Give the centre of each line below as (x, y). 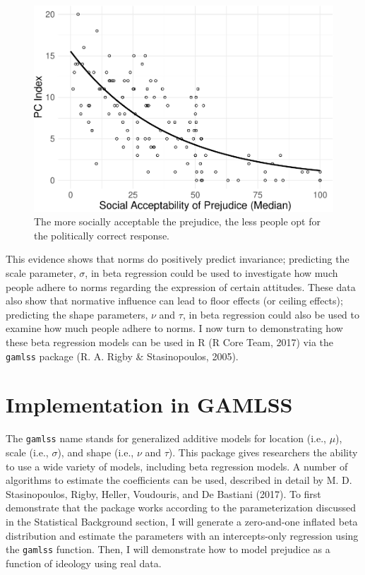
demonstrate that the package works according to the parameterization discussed (181, 508)
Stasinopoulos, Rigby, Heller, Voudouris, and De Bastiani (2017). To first (163, 493)
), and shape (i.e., (96, 452)
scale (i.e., (27, 452)
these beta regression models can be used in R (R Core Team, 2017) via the (169, 342)
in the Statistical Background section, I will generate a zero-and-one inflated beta (182, 522)
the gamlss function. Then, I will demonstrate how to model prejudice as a (168, 549)
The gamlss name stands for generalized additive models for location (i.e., (166, 438)
